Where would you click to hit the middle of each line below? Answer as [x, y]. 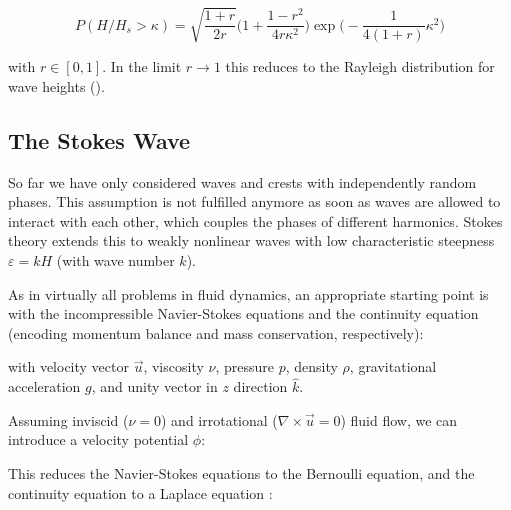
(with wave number [115, 259]
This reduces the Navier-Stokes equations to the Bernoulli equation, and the [241, 472]
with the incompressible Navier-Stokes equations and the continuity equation [243, 313]
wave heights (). [56, 85]
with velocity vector [68, 366]
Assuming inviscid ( [68, 419]
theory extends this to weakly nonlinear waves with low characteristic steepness [251, 240]
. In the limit [142, 66]
